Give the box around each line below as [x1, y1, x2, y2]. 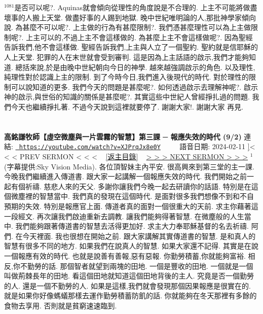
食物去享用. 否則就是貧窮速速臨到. [4, 300, 117, 310]
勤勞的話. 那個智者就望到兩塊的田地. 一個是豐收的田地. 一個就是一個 [27, 260, 253, 271]
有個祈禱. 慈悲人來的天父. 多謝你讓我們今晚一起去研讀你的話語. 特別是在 [11, 181, 251, 191]
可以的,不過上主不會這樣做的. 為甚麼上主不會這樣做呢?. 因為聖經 [40, 31, 253, 42]
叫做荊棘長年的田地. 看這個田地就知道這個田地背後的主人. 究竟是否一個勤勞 [4, 270, 254, 281]
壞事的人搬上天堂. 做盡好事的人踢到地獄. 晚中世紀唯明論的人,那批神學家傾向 [4, 12, 256, 22]
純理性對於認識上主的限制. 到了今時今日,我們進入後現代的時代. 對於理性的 [4, 72, 249, 82]
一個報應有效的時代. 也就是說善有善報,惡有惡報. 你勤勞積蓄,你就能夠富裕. [4, 250, 246, 261]
